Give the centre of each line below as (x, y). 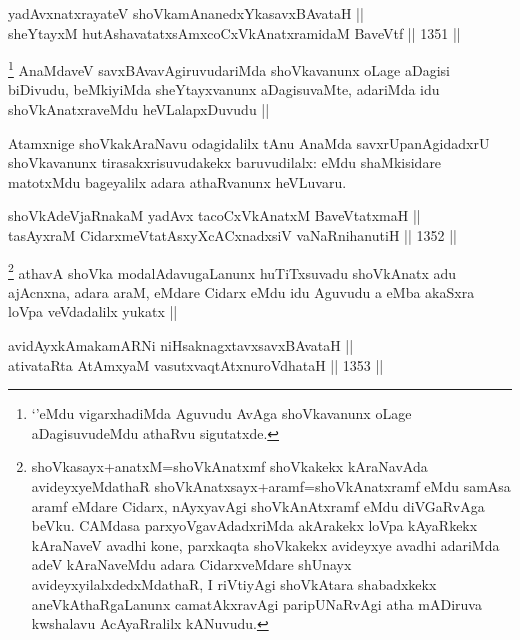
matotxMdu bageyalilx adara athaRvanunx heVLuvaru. (177, 181)
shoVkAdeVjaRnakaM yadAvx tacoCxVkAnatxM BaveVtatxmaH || (214, 215)
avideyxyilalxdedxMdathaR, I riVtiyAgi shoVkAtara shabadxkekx (234, 583)
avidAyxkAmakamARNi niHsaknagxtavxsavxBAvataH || (181, 345)
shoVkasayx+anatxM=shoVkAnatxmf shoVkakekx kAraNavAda (229, 466)
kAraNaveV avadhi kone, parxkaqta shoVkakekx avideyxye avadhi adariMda (265, 544)
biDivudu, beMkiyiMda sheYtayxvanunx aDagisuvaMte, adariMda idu (224, 89)
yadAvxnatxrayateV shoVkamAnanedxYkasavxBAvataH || (186, 13)
